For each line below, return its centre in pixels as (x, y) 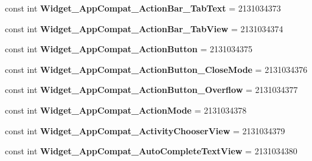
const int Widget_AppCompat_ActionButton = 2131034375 (129, 49)
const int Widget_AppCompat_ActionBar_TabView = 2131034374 (144, 28)
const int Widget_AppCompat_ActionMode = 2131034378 (126, 110)
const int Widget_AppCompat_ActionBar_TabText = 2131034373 (143, 8)
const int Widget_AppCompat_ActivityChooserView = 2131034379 (145, 130)
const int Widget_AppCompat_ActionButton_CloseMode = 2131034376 (156, 69)
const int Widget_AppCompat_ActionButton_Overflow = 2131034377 (151, 90)
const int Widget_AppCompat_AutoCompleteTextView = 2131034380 (151, 151)
